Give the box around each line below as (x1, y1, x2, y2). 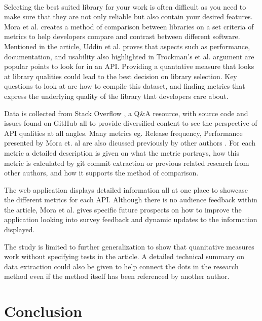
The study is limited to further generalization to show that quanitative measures (4, 241, 254, 252)
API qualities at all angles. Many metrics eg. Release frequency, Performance (4, 127, 243, 138)
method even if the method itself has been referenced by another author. (4, 271, 230, 281)
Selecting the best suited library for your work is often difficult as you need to (4, 1, 246, 12)
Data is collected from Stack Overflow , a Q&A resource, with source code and (4, 108, 248, 118)
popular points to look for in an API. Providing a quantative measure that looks (4, 61, 254, 72)
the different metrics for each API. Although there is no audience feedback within (4, 194, 257, 205)
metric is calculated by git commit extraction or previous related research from (4, 157, 249, 168)
